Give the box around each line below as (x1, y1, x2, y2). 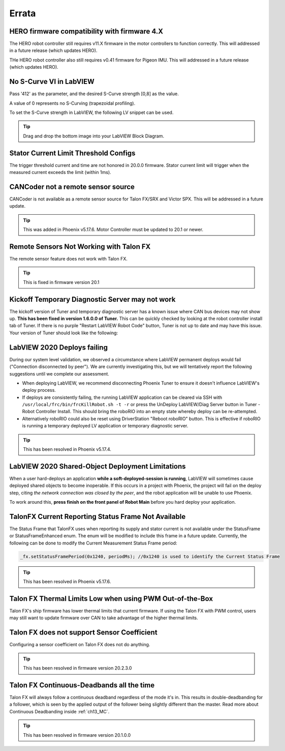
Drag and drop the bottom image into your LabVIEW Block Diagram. (23, 133, 165, 139)
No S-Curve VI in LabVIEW (9, 77, 95, 86)
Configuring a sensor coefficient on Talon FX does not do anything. (9, 642, 150, 648)
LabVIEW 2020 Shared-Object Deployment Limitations (9, 462, 186, 471)
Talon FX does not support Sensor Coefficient (9, 628, 157, 637)
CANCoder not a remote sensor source (9, 182, 135, 191)
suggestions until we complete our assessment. (9, 370, 109, 377)
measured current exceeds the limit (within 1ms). (9, 169, 111, 175)
